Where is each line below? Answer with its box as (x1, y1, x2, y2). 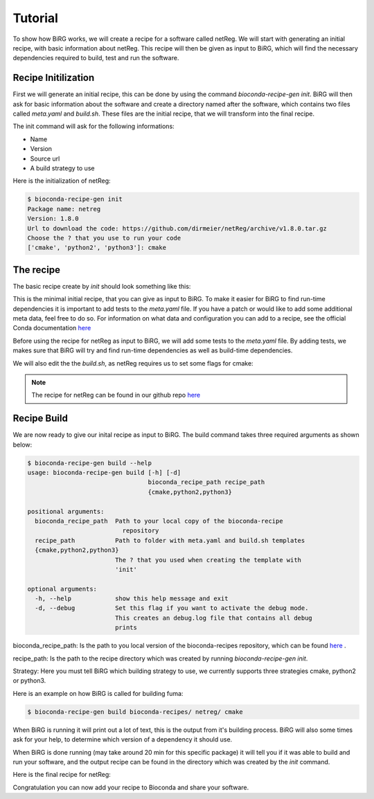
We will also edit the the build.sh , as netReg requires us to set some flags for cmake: (12, 359, 253, 367)
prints (114, 624, 138, 631)
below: (12, 440, 33, 449)
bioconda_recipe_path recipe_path (148, 478, 265, 486)
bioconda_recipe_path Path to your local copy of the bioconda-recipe (35, 517, 283, 525)
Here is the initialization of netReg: (12, 177, 111, 185)
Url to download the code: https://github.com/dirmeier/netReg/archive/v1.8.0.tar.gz (27, 224, 327, 232)
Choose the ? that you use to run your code (27, 234, 181, 242)
